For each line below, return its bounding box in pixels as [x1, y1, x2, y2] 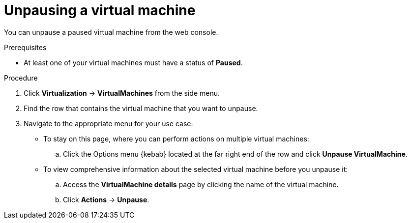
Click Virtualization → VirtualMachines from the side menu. [24, 88, 220, 97]
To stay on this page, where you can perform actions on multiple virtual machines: [43, 134, 309, 143]
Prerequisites [4, 43, 47, 52]
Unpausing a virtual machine [4, 2, 196, 19]
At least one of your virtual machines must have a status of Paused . [24, 58, 243, 67]
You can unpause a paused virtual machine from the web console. [4, 28, 218, 36]
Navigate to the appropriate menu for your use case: [24, 119, 193, 128]
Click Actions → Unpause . [63, 195, 149, 204]
